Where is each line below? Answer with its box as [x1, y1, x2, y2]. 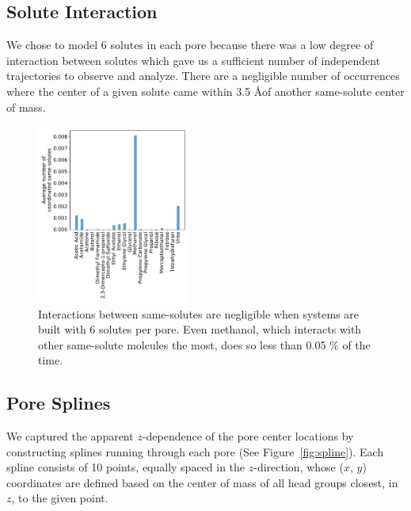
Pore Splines [6, 391, 111, 415]
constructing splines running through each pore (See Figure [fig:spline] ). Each [6, 443, 384, 460]
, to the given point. [11, 490, 108, 506]
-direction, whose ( [253, 459, 344, 475]
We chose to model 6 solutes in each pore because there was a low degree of [6, 36, 374, 53]
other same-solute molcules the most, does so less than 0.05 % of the [38, 336, 371, 353]
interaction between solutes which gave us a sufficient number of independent [6, 51, 381, 68]
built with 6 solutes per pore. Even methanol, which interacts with [38, 321, 362, 337]
